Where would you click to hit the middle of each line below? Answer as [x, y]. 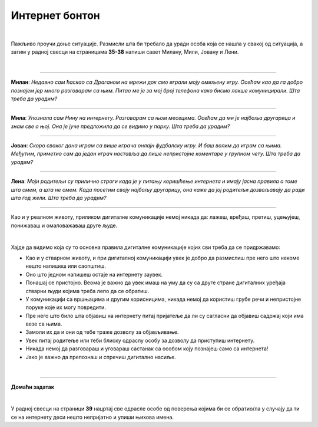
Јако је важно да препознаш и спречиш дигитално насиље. [101, 357]
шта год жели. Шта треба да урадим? [59, 198]
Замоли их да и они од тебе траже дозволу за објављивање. [102, 332]
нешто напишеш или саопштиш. [66, 266]
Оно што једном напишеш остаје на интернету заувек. [94, 274]
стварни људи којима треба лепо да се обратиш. [87, 291]
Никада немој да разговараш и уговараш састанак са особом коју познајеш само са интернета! [147, 349]
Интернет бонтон [55, 15]
